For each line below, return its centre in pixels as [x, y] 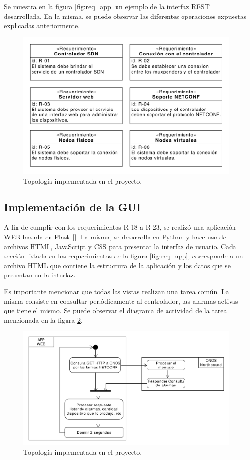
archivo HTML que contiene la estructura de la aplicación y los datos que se [117, 265]
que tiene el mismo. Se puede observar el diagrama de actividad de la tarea [116, 310]
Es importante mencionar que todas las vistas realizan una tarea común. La [117, 291]
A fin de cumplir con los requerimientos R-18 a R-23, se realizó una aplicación [120, 227]
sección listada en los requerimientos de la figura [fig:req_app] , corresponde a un [124, 256]
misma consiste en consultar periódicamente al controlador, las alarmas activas [121, 301]
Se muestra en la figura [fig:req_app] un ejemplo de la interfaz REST [107, 6]
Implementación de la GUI [73, 207]
